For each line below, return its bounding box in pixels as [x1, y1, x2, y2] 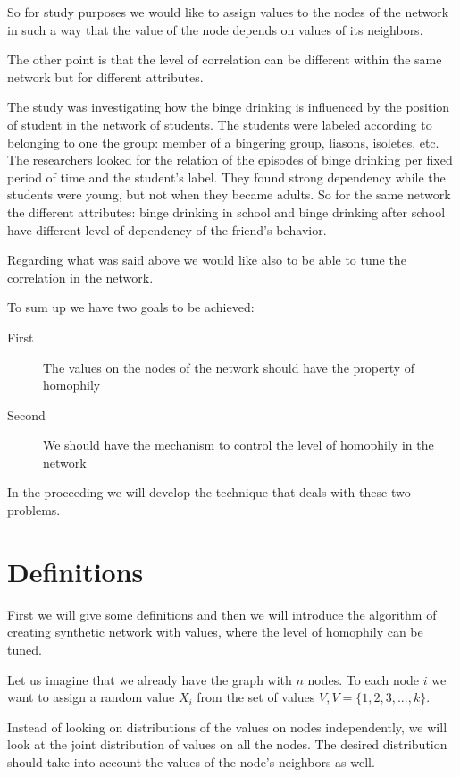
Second [7, 405, 46, 424]
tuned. [7, 639, 42, 658]
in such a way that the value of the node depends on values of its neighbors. [7, 20, 423, 38]
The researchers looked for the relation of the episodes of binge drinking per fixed [7, 150, 453, 169]
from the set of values [197, 688, 315, 706]
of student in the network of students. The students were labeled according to [7, 114, 432, 133]
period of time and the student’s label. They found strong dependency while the [7, 167, 446, 186]
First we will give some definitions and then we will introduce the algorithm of [7, 604, 437, 623]
